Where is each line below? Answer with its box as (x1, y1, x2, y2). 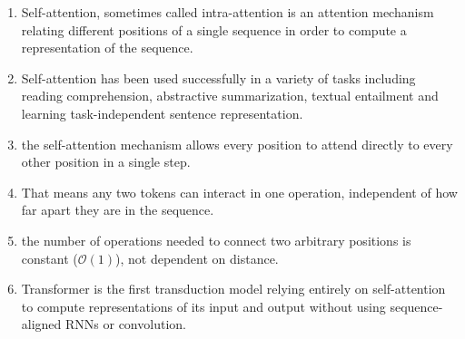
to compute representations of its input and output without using (21, 296, 386, 315)
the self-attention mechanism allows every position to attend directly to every (21, 134, 453, 153)
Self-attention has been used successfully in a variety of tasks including (21, 68, 416, 87)
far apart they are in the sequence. (21, 200, 214, 219)
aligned (21, 315, 62, 334)
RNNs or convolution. (65, 315, 186, 334)
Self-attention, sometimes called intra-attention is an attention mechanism (21, 3, 434, 21)
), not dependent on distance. (114, 248, 279, 267)
